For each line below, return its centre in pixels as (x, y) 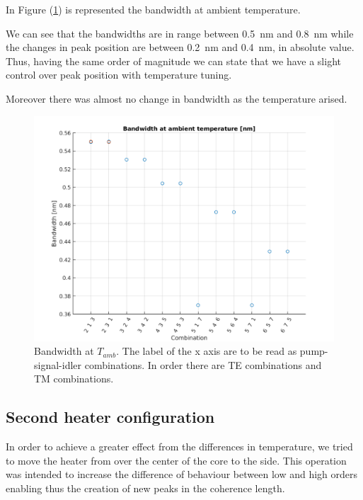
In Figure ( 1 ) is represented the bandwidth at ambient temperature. (153, 9)
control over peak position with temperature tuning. (119, 75)
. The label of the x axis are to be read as (207, 351)
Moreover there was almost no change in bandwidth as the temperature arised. (177, 98)
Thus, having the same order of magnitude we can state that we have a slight (173, 61)
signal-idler (58, 364)
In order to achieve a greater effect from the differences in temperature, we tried (179, 447)
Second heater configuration (110, 417)
